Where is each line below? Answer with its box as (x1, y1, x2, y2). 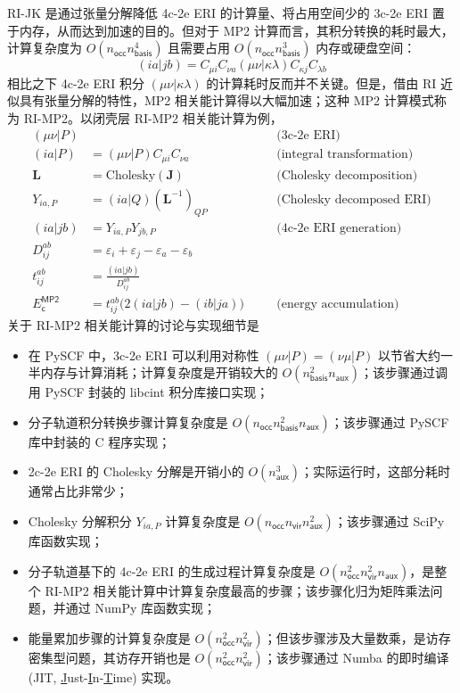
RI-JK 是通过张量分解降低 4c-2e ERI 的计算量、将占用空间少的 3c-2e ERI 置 (7, 4, 445, 21)
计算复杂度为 (7, 38, 82, 57)
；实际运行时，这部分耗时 (300, 462, 451, 481)
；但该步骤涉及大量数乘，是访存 (263, 628, 451, 647)
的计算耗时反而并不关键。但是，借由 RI (206, 73, 437, 92)
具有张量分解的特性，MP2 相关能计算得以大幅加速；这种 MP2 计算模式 (19, 91, 434, 110)
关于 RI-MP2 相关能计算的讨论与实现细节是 (7, 316, 259, 334)
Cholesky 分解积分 (28, 512, 132, 530)
